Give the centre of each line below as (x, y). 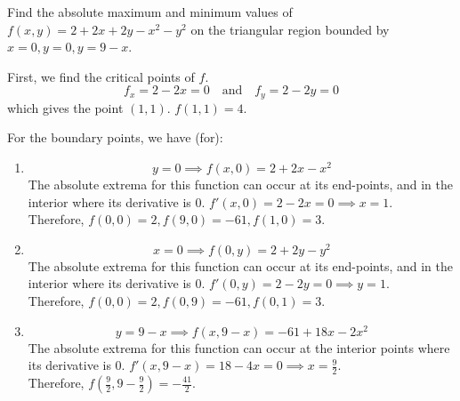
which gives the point (65, 107)
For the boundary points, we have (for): (115, 137)
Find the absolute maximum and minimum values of (150, 12)
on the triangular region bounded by (290, 29)
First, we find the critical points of (101, 76)
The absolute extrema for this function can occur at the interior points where (239, 347)
